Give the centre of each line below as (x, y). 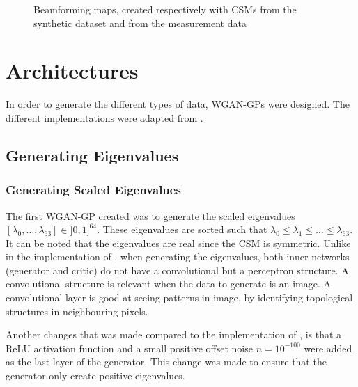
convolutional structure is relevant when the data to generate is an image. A (169, 284)
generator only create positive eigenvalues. (95, 376)
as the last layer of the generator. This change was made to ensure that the (166, 362)
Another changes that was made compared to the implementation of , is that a (174, 334)
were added (328, 348)
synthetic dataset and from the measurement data (140, 23)
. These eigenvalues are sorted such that (182, 229)
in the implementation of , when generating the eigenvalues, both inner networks (178, 256)
